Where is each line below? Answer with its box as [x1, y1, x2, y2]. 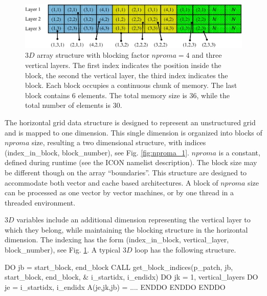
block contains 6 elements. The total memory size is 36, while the [25, 89, 230, 100]
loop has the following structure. [135, 244, 236, 255]
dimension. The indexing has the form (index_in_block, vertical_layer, [5, 234, 229, 245]
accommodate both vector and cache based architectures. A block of [5, 177, 218, 188]
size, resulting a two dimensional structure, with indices [31, 137, 206, 148]
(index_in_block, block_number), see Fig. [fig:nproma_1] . [5, 147, 189, 157]
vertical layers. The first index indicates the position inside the [25, 59, 221, 70]
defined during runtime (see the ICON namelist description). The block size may [5, 157, 257, 168]
